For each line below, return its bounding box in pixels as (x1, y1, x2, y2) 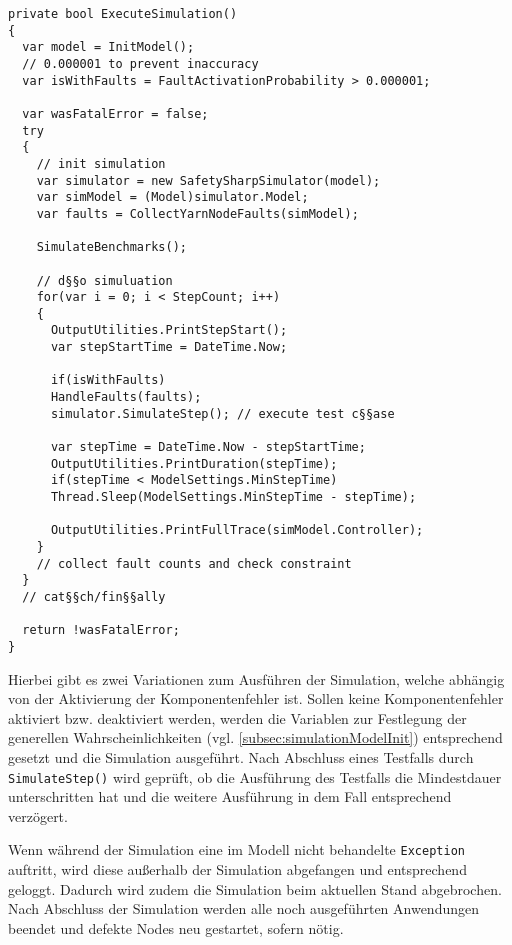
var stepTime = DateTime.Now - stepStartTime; (50, 440, 366, 455)
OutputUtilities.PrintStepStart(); (50, 323, 288, 338)
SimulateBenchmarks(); (36, 240, 187, 255)
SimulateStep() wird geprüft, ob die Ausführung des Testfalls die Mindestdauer (8, 766, 502, 787)
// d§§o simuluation (36, 273, 173, 288)
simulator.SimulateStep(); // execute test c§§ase (50, 406, 395, 421)
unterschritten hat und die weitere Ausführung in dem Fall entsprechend (8, 786, 452, 807)
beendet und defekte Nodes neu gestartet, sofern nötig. (8, 917, 344, 938)
